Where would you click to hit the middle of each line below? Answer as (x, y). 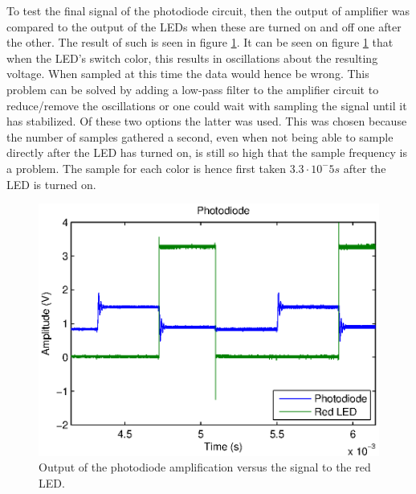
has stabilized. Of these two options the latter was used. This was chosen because (207, 121)
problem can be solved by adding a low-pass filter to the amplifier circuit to (193, 89)
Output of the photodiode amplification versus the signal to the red (205, 467)
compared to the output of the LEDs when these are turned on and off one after (204, 26)
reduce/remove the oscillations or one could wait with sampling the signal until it (207, 105)
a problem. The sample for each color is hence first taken (147, 168)
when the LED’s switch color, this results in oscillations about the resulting (192, 58)
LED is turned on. (51, 184)
